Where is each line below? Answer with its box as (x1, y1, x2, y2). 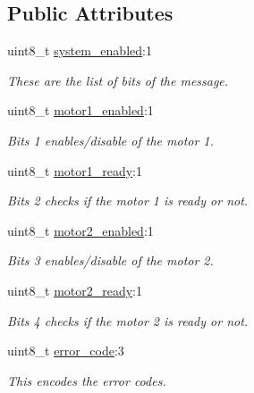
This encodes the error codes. (7, 371, 166, 389)
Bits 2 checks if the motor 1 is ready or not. (7, 191, 249, 210)
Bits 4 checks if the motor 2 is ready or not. (7, 311, 249, 330)
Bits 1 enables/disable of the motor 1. (7, 130, 214, 149)
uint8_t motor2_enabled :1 (7, 221, 154, 239)
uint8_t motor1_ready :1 (7, 161, 143, 180)
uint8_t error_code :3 (7, 341, 124, 360)
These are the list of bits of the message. (7, 71, 229, 89)
